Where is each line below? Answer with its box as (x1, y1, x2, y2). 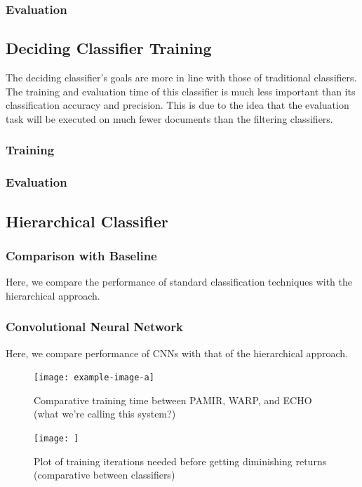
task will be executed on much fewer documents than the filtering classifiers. (6, 111, 333, 126)
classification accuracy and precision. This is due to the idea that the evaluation (6, 98, 349, 112)
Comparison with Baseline (6, 246, 157, 264)
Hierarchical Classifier (6, 210, 168, 232)
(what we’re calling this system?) (34, 406, 176, 421)
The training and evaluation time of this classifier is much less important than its (6, 84, 356, 98)
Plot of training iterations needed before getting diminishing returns (34, 453, 327, 468)
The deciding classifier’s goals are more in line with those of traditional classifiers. (6, 70, 357, 85)
